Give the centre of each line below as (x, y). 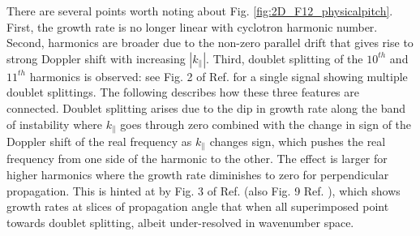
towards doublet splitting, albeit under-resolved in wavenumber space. (180, 222)
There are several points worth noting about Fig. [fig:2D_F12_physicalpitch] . (200, 11)
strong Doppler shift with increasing (96, 58)
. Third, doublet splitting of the (285, 58)
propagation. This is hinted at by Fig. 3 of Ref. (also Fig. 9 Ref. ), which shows (204, 190)
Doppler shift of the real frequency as (99, 142)
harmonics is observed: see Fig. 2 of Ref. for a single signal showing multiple (219, 76)
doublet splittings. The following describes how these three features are (183, 92)
